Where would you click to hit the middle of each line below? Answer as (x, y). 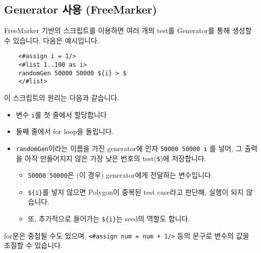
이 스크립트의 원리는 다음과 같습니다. (62, 98)
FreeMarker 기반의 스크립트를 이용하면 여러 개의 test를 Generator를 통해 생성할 (128, 30)
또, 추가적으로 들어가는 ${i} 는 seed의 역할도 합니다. (109, 219)
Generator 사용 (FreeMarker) (81, 9)
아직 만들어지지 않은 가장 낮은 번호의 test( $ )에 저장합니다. (115, 158)
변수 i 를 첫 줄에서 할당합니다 (61, 114)
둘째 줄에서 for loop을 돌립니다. (65, 131)
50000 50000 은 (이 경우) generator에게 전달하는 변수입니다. (120, 175)
